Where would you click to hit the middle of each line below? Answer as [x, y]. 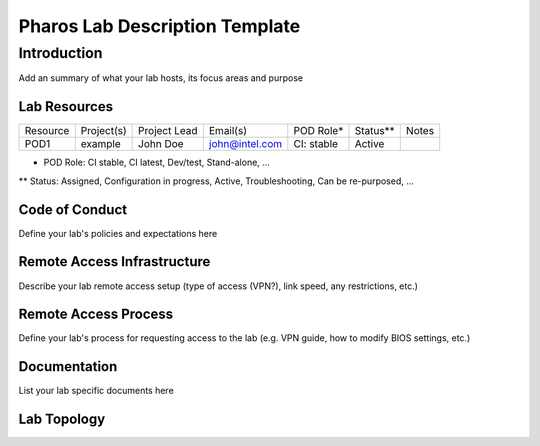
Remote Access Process [96, 314]
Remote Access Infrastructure [114, 261]
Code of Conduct [73, 209]
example [101, 144]
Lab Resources [66, 106]
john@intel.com [245, 144]
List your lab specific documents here [96, 391]
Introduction [60, 53]
